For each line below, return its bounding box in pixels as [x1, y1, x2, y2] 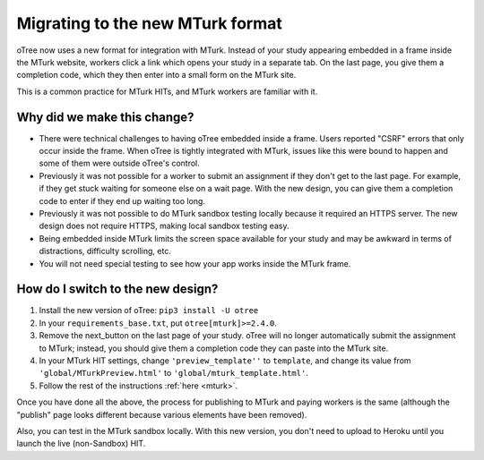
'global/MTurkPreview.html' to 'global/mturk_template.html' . [39, 368, 308, 379]
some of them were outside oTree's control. [39, 158, 201, 169]
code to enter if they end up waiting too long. [39, 195, 206, 206]
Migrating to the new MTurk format [16, 13, 282, 33]
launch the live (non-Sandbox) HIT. [16, 439, 146, 449]
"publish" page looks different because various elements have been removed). [16, 409, 307, 420]
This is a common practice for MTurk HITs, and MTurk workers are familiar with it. [16, 86, 318, 97]
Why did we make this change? [16, 109, 194, 124]
